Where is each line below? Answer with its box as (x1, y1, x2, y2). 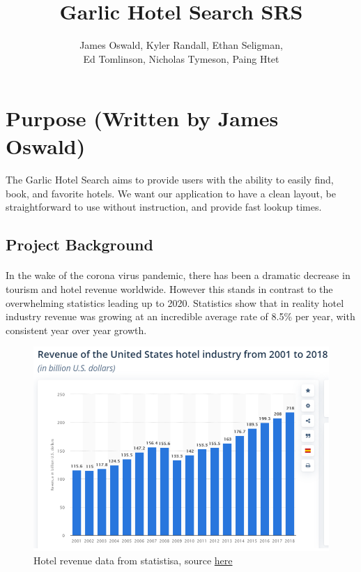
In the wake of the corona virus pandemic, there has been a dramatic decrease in (6, 268, 351, 283)
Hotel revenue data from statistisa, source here (33, 553, 233, 568)
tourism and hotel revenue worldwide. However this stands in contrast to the (6, 282, 333, 296)
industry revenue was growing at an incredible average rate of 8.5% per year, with (6, 309, 355, 324)
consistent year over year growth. (6, 322, 147, 337)
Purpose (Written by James (6, 104, 279, 133)
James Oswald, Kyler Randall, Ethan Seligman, (79, 38, 283, 52)
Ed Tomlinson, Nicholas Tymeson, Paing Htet (83, 51, 279, 66)
